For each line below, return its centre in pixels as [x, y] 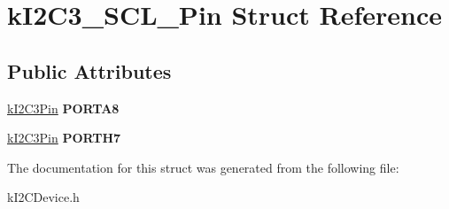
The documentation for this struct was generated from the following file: [203, 167]
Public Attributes [89, 70]
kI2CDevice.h [43, 197]
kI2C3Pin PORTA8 [63, 108]
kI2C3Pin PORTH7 [64, 138]
